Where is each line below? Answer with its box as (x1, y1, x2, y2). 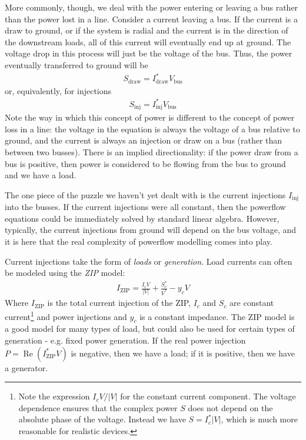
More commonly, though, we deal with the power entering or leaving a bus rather (5, 1, 298, 13)
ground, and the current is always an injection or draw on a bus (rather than (5, 134, 282, 146)
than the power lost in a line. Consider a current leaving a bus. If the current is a (5, 12, 298, 25)
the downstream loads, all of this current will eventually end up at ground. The (5, 35, 291, 48)
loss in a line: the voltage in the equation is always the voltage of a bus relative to (5, 122, 300, 135)
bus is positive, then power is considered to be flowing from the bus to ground (5, 157, 286, 169)
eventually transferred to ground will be (5, 58, 148, 71)
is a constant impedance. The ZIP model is (139, 310, 295, 322)
